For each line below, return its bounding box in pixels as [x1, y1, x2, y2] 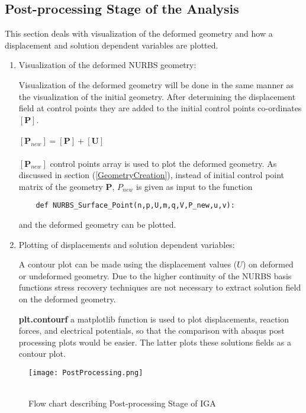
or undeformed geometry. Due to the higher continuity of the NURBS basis [18, 269, 292, 282]
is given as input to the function [136, 180, 253, 192]
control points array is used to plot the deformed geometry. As [50, 157, 277, 169]
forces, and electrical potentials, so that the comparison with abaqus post [18, 324, 285, 337]
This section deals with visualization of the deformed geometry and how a [5, 27, 273, 40]
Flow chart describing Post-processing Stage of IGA [28, 397, 216, 409]
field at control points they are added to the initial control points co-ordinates [18, 102, 302, 114]
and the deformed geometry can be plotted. [18, 218, 176, 230]
